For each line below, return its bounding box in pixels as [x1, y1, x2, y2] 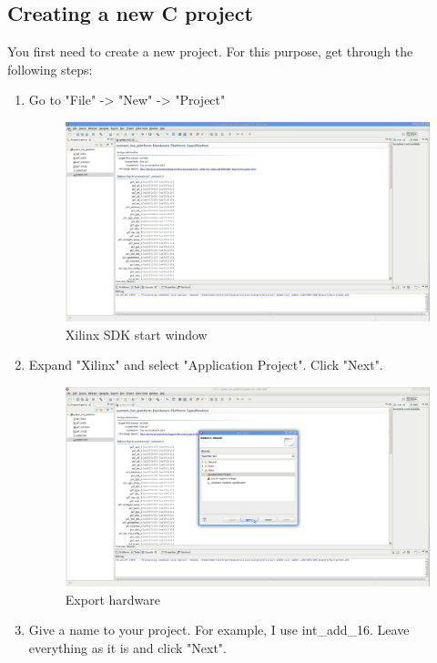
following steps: [7, 59, 93, 78]
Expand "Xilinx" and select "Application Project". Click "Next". [28, 355, 383, 374]
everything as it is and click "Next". [28, 638, 227, 658]
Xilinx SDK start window [65, 324, 208, 343]
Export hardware [65, 589, 160, 608]
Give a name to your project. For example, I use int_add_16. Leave [28, 620, 410, 639]
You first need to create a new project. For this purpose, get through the [7, 42, 413, 61]
